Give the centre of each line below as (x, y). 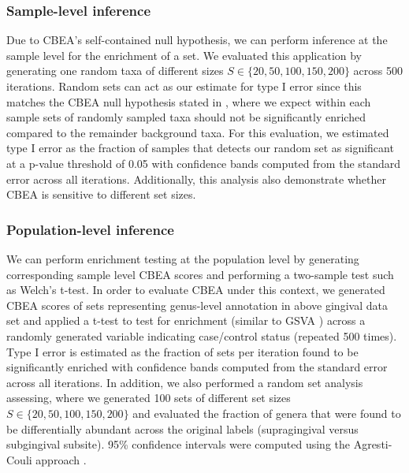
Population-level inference (90, 229)
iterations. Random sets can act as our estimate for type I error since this (184, 86)
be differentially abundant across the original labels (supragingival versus (182, 428)
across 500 (378, 71)
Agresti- (373, 444)
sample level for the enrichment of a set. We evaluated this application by (184, 55)
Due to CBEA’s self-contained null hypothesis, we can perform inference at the (197, 40)
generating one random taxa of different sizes (115, 71)
